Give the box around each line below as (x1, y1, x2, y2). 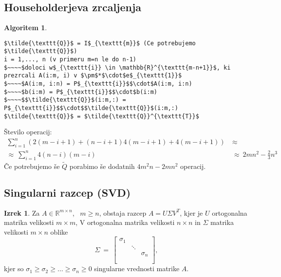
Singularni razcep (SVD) (4, 185, 131, 200)
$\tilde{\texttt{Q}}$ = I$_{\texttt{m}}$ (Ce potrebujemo (4, 39, 196, 47)
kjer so (4, 263, 24, 274)
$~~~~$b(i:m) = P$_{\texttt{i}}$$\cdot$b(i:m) (4, 88, 157, 95)
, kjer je (180, 207, 203, 218)
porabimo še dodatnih (69, 161, 135, 171)
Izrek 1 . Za (4, 207, 40, 218)
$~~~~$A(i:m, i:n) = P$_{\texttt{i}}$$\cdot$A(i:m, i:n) (4, 80, 192, 88)
